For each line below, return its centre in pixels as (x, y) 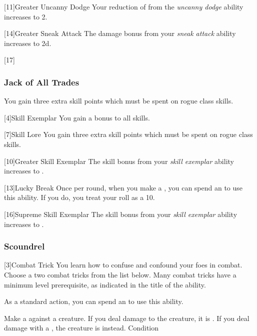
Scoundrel (24, 246)
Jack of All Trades (42, 82)
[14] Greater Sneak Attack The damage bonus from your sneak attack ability (120, 33)
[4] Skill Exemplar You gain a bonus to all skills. (77, 117)
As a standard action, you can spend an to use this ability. (94, 301)
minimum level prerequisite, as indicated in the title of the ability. (105, 284)
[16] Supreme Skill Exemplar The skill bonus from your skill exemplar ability (121, 214)
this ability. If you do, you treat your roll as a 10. (79, 197)
